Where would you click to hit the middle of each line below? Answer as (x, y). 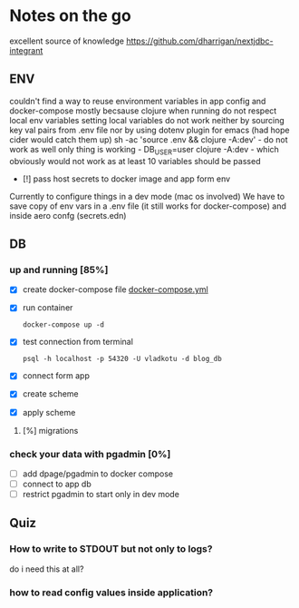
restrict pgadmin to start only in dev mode (101, 495)
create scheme (50, 394)
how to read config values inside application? (111, 593)
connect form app (56, 376)
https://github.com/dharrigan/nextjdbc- (200, 41)
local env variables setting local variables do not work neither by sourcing (147, 120)
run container (48, 308)
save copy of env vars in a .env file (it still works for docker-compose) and (148, 206)
